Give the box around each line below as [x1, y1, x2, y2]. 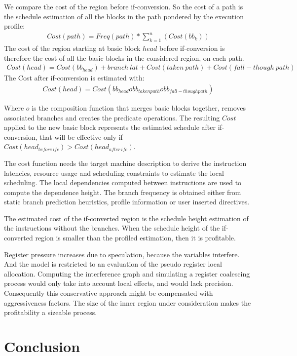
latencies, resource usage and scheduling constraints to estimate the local [4, 167, 224, 178]
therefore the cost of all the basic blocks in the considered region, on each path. [4, 52, 244, 63]
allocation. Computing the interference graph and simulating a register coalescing [4, 268, 250, 278]
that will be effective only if [39, 131, 123, 142]
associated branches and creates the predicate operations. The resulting [4, 112, 220, 122]
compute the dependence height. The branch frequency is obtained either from [4, 187, 241, 197]
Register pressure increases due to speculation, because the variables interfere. [4, 249, 240, 259]
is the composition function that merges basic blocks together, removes [32, 102, 246, 113]
